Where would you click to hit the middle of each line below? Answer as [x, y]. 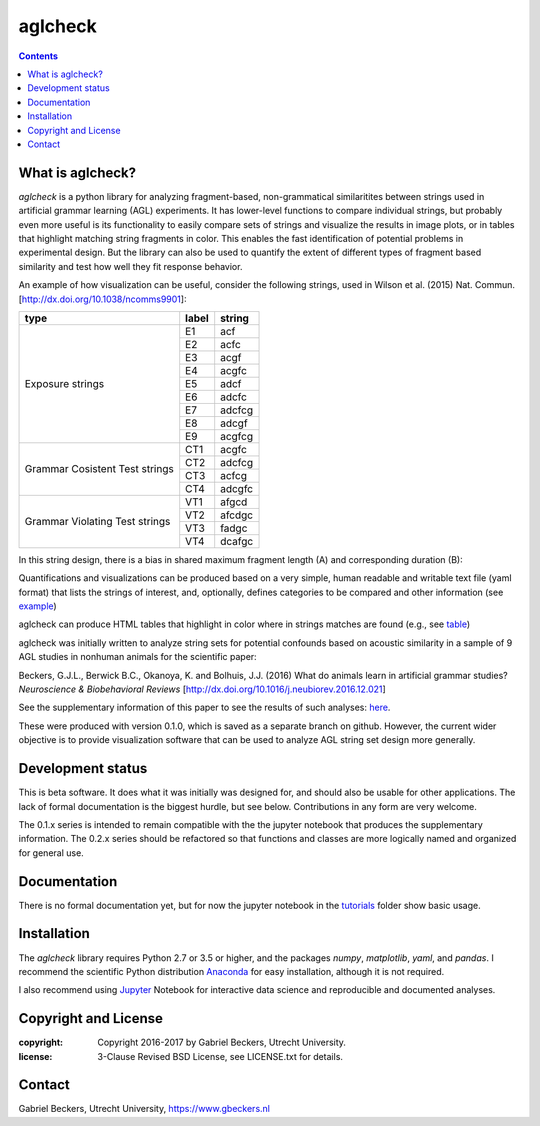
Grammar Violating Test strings [97, 522]
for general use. [51, 852]
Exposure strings [64, 383]
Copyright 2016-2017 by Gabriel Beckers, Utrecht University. [222, 1042]
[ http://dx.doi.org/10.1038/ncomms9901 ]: [102, 299]
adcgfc [237, 488]
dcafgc [237, 541]
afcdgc [237, 515]
